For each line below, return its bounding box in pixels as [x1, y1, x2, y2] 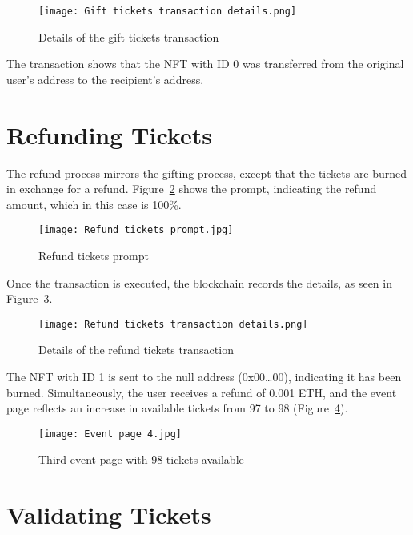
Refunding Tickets [6, 118, 212, 151]
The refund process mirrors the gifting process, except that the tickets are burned [6, 164, 407, 181]
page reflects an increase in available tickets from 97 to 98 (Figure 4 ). [6, 400, 348, 416]
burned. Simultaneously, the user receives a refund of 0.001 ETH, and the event [6, 384, 397, 400]
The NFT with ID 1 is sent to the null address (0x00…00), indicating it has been [6, 368, 402, 385]
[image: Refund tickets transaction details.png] [38, 318, 308, 330]
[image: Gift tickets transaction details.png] [38, 6, 297, 17]
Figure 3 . [6, 290, 53, 307]
